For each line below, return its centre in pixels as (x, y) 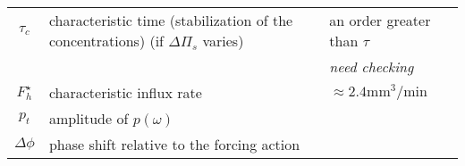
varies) (223, 41)
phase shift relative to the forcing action (174, 144)
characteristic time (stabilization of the (171, 20)
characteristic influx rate (125, 92)
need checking (372, 66)
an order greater (380, 20)
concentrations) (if (106, 41)
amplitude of (89, 118)
